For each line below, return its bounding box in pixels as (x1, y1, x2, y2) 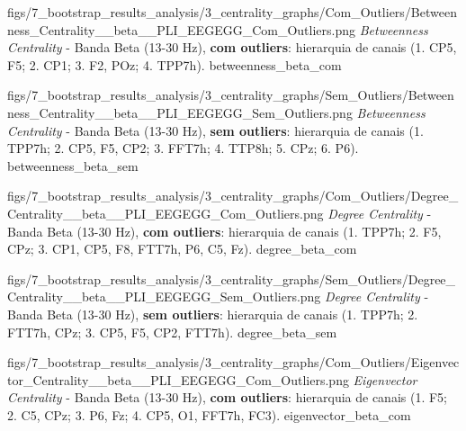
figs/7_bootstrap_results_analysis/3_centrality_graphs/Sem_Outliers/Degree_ (7, 269, 456, 288)
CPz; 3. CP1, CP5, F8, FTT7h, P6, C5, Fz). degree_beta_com (7, 239, 357, 258)
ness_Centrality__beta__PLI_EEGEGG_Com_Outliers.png (7, 20, 356, 39)
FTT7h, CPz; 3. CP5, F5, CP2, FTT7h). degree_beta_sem (7, 322, 337, 341)
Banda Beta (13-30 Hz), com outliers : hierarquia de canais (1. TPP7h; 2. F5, (7, 221, 442, 240)
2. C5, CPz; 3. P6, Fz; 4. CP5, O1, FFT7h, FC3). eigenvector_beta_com (7, 405, 411, 424)
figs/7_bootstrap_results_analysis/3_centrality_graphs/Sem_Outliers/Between (7, 85, 454, 104)
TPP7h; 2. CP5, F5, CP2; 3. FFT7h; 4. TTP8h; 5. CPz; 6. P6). (7, 139, 359, 157)
